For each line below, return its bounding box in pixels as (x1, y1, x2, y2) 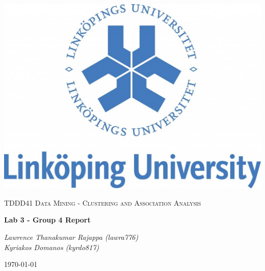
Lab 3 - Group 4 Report (4, 214, 91, 225)
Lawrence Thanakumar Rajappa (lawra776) (4, 232, 139, 242)
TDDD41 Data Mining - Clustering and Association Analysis (4, 197, 201, 208)
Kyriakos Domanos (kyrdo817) (4, 241, 99, 252)
